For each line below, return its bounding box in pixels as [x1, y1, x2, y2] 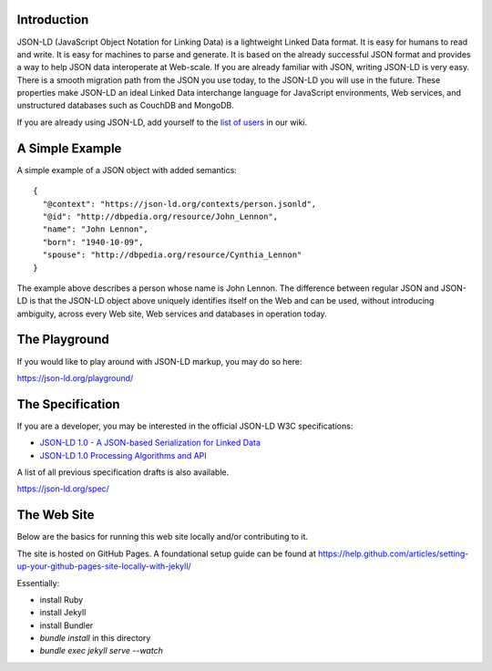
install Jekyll [39, 607, 87, 618]
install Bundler [39, 620, 94, 631]
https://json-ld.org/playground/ [16, 372, 134, 383]
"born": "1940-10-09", [42, 237, 144, 247]
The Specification [16, 397, 120, 412]
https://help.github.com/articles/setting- [317, 548, 469, 559]
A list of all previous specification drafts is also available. [16, 467, 230, 478]
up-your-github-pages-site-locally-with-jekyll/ [16, 561, 191, 572]
